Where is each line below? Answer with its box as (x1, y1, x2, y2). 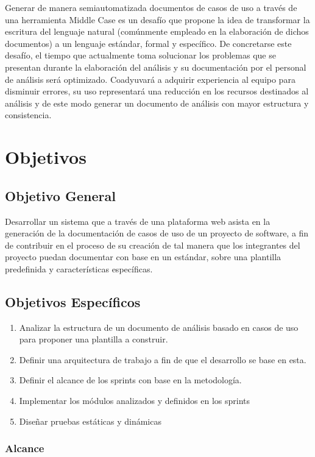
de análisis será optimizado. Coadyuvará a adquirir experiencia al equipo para (5, 73, 296, 85)
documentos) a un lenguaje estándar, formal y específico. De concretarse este (5, 37, 292, 49)
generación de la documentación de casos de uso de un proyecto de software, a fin (5, 227, 309, 239)
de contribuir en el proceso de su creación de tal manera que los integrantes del (5, 238, 300, 251)
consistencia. (5, 108, 52, 121)
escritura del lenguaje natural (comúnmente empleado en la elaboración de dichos (5, 25, 309, 38)
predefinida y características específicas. (5, 262, 153, 275)
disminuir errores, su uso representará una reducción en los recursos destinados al (5, 85, 309, 97)
